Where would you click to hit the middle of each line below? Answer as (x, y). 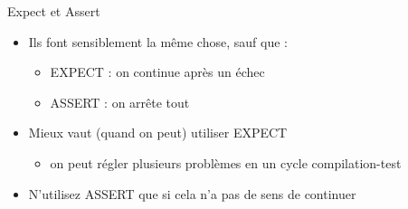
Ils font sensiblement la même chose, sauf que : (158, 41)
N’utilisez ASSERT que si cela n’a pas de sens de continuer (192, 193)
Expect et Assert (54, 11)
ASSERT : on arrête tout (120, 102)
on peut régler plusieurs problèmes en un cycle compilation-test (226, 162)
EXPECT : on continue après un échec (157, 72)
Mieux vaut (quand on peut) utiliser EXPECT (158, 133)
